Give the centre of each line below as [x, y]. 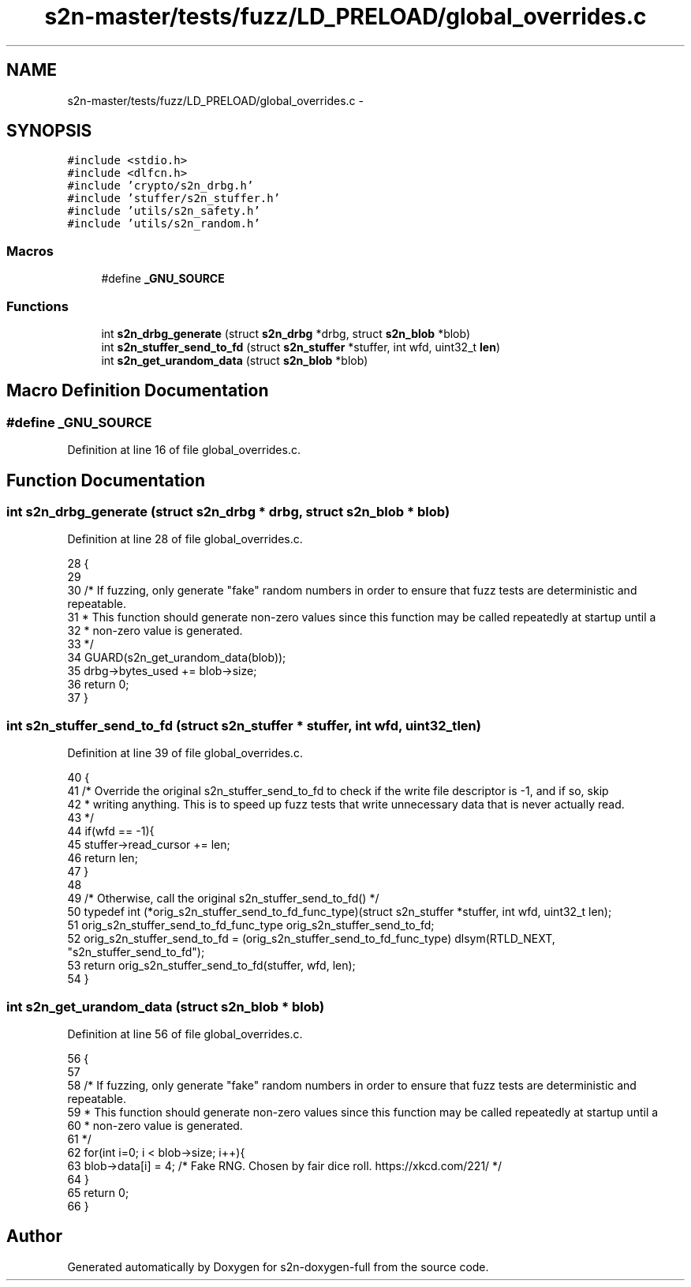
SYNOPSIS [49, 131]
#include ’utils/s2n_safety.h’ [164, 211]
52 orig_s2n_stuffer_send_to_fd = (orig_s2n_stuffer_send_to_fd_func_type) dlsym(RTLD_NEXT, [311, 939]
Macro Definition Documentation [138, 391]
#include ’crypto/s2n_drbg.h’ [161, 186]
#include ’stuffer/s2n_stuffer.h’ [174, 199]
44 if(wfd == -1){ [111, 831]
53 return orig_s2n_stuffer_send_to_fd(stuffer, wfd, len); [211, 966]
